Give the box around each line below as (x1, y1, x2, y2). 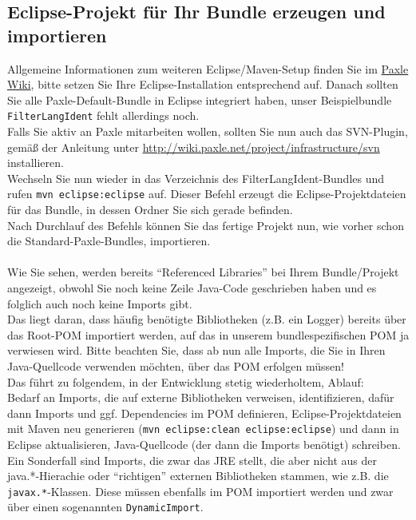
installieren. (7, 154, 64, 171)
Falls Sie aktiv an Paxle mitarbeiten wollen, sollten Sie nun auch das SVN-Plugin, (7, 123, 408, 140)
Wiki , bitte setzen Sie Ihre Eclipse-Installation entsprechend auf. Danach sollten (7, 76, 398, 93)
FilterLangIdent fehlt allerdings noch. (7, 107, 200, 124)
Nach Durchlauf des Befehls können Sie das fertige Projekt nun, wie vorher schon (7, 216, 404, 233)
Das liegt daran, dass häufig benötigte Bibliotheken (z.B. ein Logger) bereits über (7, 311, 406, 327)
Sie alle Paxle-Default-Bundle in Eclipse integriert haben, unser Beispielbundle (7, 91, 392, 108)
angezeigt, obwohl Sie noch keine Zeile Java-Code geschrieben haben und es (7, 280, 377, 296)
